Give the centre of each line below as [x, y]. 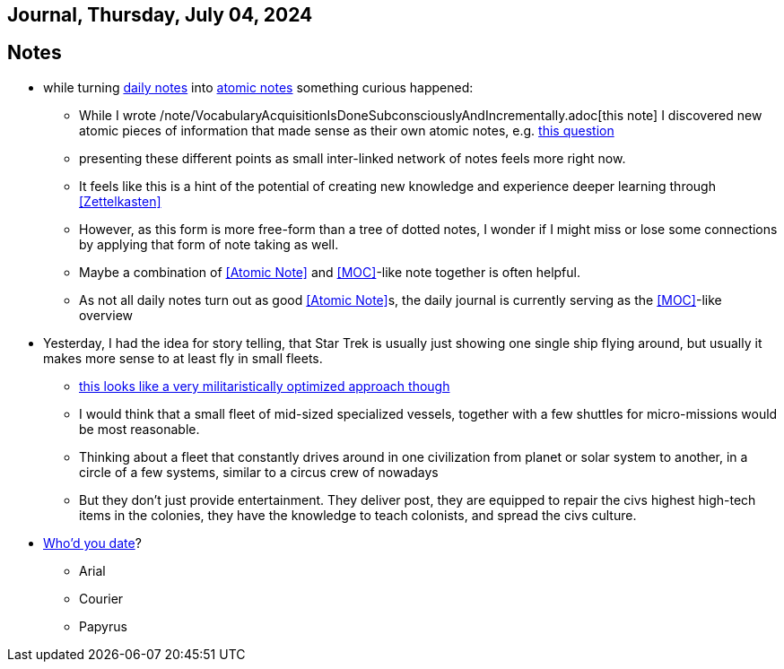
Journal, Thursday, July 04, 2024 [160, 15]
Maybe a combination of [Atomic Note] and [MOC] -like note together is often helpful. [330, 272]
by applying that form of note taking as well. [209, 244]
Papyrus [103, 626]
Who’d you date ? [92, 543]
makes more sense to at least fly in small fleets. [183, 358]
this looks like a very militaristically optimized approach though [265, 386]
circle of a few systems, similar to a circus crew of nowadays [259, 472]
